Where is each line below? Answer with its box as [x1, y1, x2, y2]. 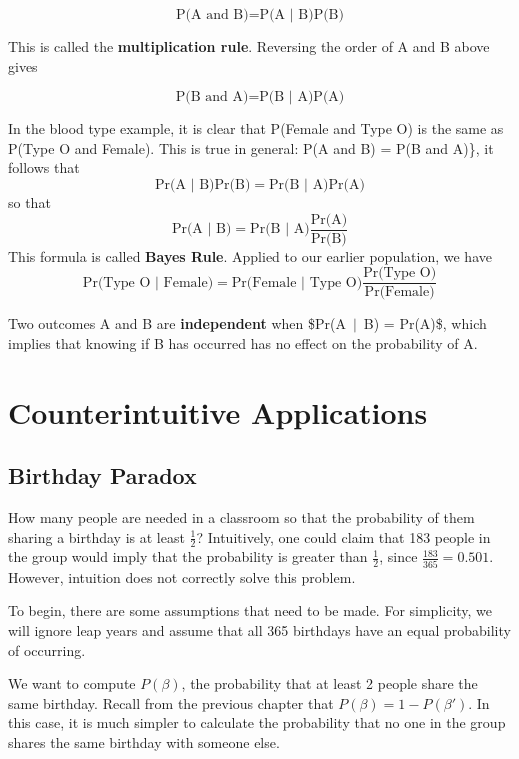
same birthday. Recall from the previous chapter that [8, 692, 334, 713]
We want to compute [8, 673, 136, 694]
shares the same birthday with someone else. [8, 731, 280, 752]
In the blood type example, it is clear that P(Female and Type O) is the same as [8, 118, 504, 139]
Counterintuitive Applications [8, 391, 428, 432]
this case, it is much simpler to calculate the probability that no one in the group [8, 712, 506, 733]
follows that [8, 157, 80, 178]
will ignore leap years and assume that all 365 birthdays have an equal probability [8, 619, 511, 640]
